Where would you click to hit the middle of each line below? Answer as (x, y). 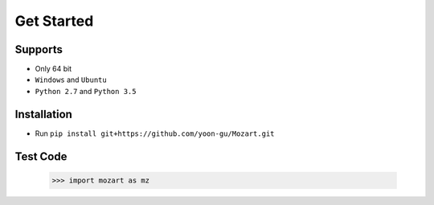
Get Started (54, 21)
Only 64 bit (53, 69)
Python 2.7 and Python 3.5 (86, 91)
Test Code (41, 156)
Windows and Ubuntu (71, 80)
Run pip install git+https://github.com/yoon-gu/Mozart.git (155, 133)
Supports (39, 49)
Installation (43, 114)
